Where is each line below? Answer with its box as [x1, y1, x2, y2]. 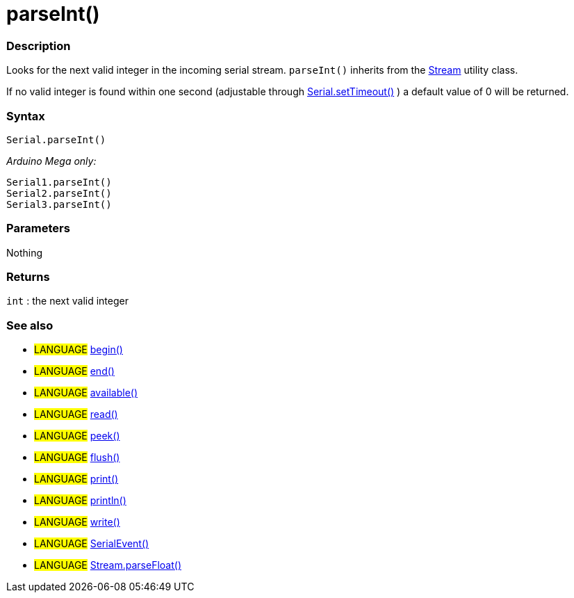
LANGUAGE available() [34, 387, 138, 399]
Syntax [6, 108, 45, 123]
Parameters [6, 221, 70, 236]
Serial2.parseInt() [6, 187, 112, 199]
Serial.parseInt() [6, 134, 106, 145]
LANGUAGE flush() [34, 451, 120, 464]
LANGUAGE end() [34, 365, 115, 378]
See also [6, 318, 54, 332]
